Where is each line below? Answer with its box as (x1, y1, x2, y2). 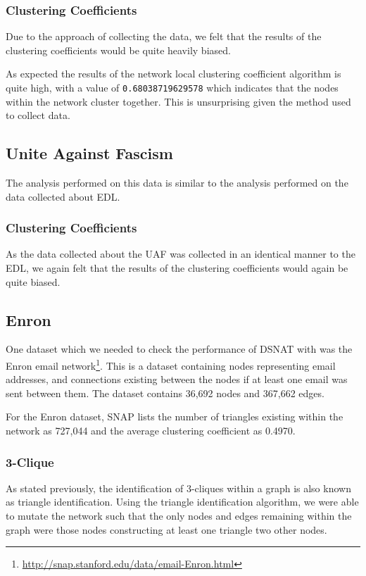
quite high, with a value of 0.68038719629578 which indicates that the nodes (6, 80, 339, 94)
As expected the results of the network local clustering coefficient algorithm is (6, 66, 341, 81)
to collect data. (6, 108, 70, 123)
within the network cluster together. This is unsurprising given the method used (6, 94, 351, 108)
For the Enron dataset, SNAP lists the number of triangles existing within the (6, 409, 343, 424)
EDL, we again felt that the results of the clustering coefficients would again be (6, 261, 348, 275)
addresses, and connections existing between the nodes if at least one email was (6, 372, 348, 387)
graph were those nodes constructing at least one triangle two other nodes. (6, 522, 327, 537)
